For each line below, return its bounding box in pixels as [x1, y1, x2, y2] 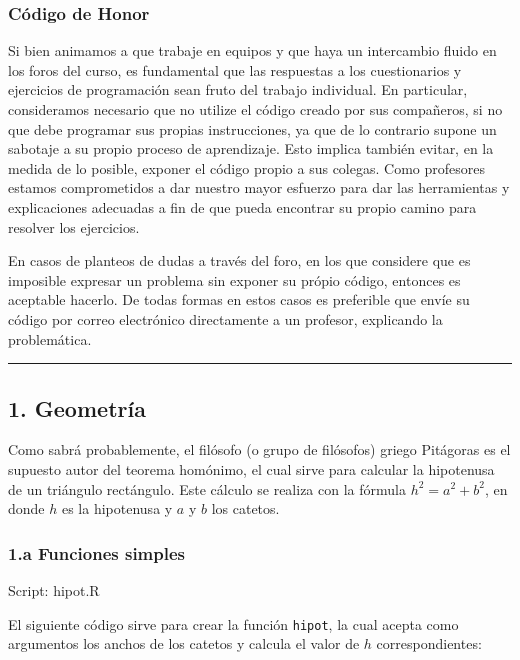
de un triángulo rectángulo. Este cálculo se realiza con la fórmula [8, 478, 406, 499]
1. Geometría [8, 392, 146, 423]
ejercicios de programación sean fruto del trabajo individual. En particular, [8, 79, 468, 100]
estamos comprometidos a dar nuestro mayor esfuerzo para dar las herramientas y [8, 177, 510, 198]
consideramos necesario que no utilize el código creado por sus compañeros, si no [8, 99, 503, 119]
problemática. [8, 328, 92, 349]
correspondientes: [376, 633, 482, 654]
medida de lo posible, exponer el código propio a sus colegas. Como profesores [8, 157, 485, 178]
